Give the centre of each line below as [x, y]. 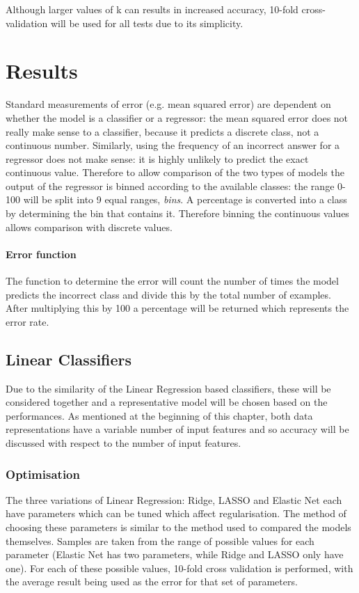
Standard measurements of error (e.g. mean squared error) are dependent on [168, 104]
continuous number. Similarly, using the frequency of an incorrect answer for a [173, 145]
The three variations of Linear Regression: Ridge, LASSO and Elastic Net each [174, 499]
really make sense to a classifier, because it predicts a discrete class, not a [162, 131]
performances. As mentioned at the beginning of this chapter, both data [159, 415]
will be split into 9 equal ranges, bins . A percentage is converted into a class [185, 199]
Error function [41, 254]
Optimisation [43, 474]
